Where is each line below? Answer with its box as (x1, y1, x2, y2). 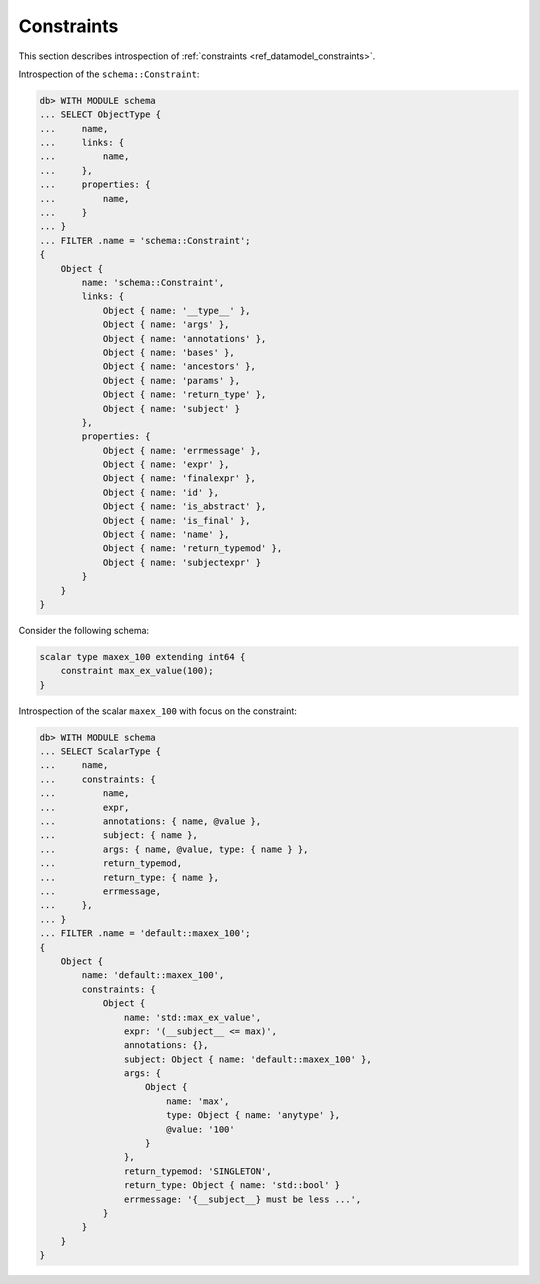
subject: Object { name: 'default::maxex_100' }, (123, 1053, 372, 1065)
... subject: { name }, (39, 830, 199, 841)
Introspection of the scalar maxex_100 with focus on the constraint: (18, 705, 297, 717)
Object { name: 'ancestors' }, (102, 361, 257, 372)
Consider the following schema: (18, 624, 150, 636)
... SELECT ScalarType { (39, 746, 162, 757)
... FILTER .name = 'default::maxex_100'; (39, 928, 251, 939)
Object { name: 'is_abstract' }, (102, 501, 267, 512)
